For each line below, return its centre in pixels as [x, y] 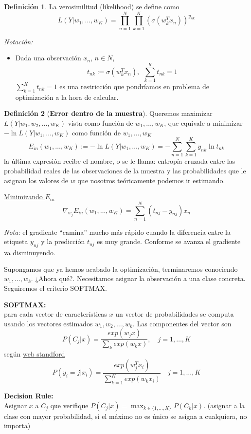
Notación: [18, 41]
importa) [17, 425]
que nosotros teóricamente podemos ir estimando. [151, 180]
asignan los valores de [36, 180]
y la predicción [63, 241]
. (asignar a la [224, 405]
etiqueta [16, 241]
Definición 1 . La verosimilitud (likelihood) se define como [92, 6]
